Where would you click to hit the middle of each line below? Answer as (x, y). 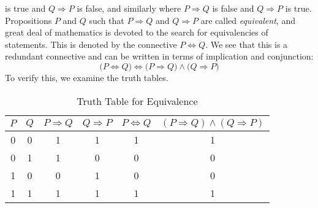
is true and (25, 8)
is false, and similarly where (129, 8)
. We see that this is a (247, 44)
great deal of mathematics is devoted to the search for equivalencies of (137, 32)
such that (107, 20)
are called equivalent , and (248, 20)
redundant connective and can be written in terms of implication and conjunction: (159, 56)
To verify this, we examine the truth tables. (87, 77)
